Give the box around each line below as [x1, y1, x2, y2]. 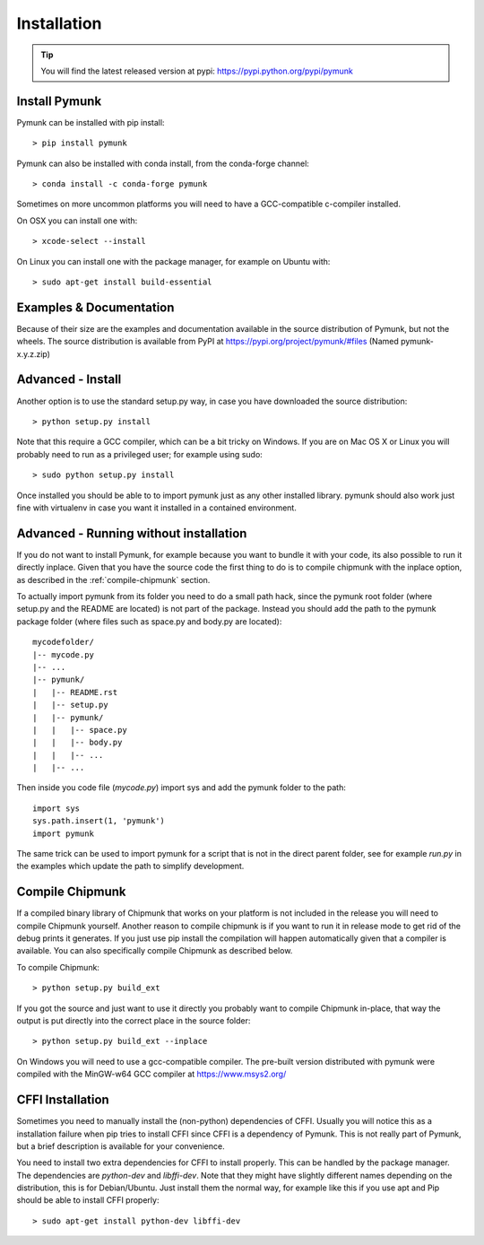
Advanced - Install [16, 372, 122, 387]
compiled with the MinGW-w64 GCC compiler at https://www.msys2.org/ [16, 1068, 287, 1080]
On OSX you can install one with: [16, 215, 138, 226]
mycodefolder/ [32, 637, 94, 648]
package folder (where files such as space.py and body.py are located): [16, 615, 282, 627]
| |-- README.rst [32, 687, 118, 697]
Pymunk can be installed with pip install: [16, 117, 165, 127]
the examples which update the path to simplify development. [16, 861, 245, 872]
